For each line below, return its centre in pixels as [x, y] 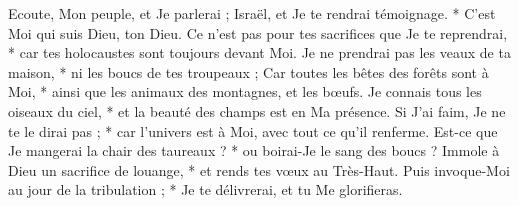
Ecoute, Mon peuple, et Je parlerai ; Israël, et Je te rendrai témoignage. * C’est [252, 13]
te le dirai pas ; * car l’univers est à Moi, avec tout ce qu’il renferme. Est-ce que [253, 130]
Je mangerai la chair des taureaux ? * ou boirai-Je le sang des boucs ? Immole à [254, 150]
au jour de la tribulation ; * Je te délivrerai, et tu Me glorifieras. [205, 189]
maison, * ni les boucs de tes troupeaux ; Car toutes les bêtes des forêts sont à [248, 71]
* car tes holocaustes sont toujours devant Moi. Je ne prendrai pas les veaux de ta [259, 52]
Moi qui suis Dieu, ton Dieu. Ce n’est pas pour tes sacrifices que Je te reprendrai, [258, 32]
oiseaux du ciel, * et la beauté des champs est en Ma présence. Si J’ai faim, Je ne [257, 110]
